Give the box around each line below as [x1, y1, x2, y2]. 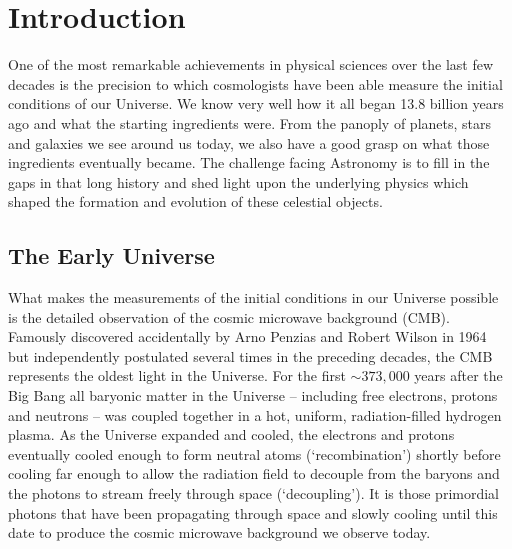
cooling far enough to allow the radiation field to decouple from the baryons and [8, 463, 500, 484]
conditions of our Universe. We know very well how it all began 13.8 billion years [8, 93, 504, 114]
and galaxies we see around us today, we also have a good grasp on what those [8, 132, 490, 153]
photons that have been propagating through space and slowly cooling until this [8, 502, 498, 523]
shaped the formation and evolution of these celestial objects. [8, 191, 383, 212]
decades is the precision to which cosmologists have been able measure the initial [8, 73, 503, 94]
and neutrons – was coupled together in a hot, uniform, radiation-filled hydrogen [8, 404, 502, 425]
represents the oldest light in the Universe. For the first [8, 365, 346, 386]
